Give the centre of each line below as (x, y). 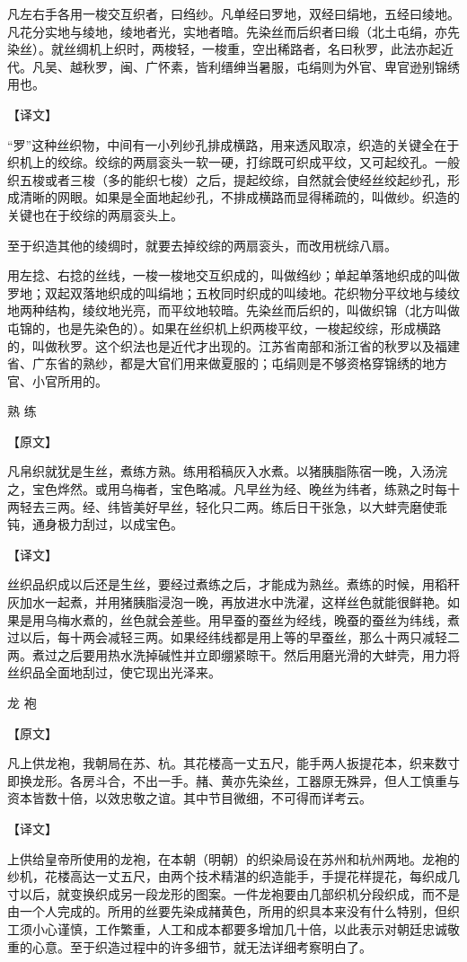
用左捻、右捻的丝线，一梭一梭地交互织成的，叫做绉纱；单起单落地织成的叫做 (233, 275)
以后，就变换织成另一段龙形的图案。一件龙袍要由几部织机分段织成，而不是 (239, 893)
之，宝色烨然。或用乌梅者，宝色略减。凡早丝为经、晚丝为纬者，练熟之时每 (227, 489)
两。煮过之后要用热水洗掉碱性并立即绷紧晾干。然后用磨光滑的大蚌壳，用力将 (233, 654)
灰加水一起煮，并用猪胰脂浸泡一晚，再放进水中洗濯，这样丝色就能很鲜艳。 (227, 602)
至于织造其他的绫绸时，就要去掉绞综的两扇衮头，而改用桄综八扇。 (202, 245)
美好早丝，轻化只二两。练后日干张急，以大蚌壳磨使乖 (290, 506)
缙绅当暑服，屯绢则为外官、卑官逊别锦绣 (340, 66)
